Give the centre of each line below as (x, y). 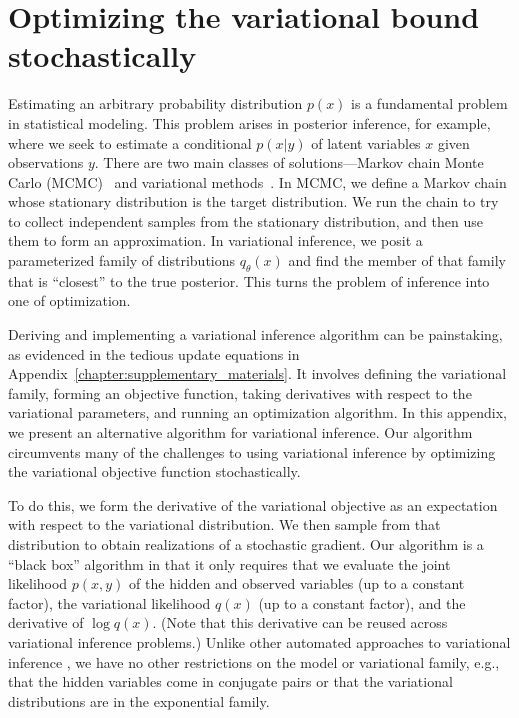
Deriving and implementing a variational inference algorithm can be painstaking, (255, 334)
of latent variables (366, 142)
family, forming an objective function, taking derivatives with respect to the (240, 392)
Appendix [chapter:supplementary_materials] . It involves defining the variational (257, 373)
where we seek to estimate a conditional (130, 142)
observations (46, 162)
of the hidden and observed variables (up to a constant (297, 583)
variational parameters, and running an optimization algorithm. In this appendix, (257, 412)
